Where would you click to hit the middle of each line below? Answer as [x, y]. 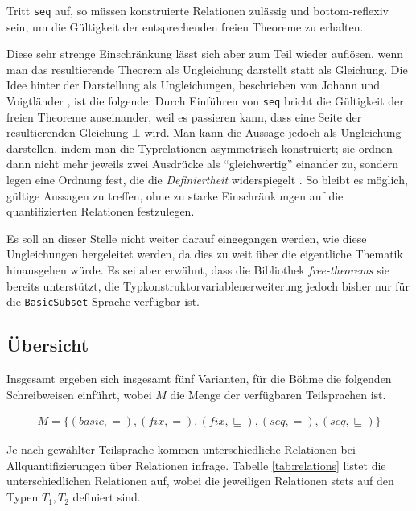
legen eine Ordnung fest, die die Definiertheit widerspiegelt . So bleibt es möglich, [207, 180]
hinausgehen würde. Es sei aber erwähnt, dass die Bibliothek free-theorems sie [198, 270]
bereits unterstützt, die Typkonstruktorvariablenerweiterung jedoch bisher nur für [208, 285]
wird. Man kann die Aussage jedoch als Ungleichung [273, 132]
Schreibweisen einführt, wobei [79, 394]
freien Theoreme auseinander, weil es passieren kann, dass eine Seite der [184, 116]
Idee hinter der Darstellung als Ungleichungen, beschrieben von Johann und [193, 85]
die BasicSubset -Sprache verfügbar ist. [103, 301]
